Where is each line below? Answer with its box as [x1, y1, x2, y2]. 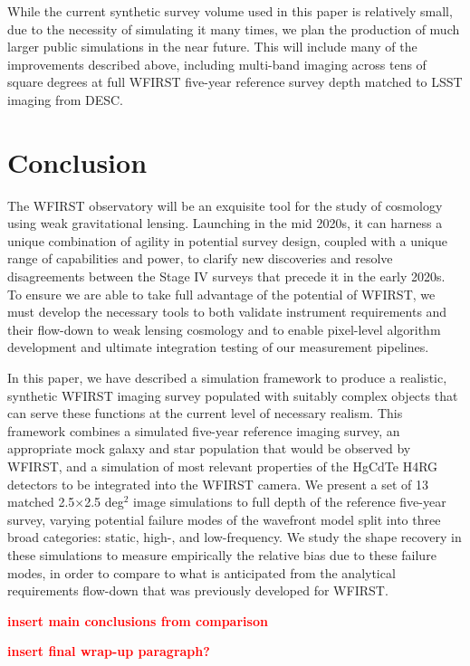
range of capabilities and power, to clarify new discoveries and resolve [7, 249, 393, 268]
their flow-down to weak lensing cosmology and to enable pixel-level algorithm [7, 319, 441, 338]
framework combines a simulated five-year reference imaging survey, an [7, 421, 400, 440]
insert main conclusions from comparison [7, 611, 268, 630]
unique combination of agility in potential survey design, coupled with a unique [7, 231, 447, 250]
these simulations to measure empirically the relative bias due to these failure [7, 545, 436, 564]
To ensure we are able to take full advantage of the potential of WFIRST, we [7, 284, 436, 303]
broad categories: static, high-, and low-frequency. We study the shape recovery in [7, 528, 462, 547]
